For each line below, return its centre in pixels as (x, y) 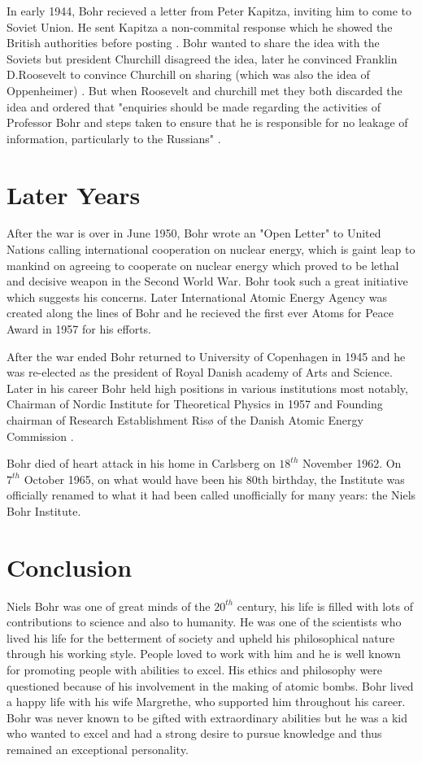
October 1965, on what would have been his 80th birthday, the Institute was (214, 479)
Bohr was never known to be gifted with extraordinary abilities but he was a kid (207, 717)
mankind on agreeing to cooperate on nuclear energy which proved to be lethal (203, 265)
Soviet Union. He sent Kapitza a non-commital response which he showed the (200, 26)
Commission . (40, 436)
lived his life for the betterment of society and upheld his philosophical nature (201, 637)
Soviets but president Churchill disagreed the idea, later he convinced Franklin (202, 58)
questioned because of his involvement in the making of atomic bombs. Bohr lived (210, 685)
